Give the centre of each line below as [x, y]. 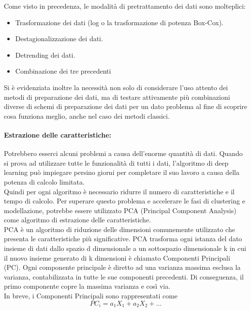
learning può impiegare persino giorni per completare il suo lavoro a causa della [122, 172]
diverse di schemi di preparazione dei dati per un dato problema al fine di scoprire [125, 106]
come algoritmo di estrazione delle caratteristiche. [77, 220]
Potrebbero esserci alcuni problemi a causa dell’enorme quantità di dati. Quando [123, 153]
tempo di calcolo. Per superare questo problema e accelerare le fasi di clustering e [125, 201]
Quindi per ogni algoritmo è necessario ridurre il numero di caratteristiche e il [119, 191]
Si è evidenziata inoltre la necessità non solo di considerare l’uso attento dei [116, 87]
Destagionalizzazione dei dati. [59, 39]
